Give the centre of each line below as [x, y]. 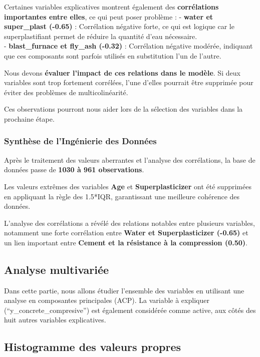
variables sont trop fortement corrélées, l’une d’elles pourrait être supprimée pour [129, 82]
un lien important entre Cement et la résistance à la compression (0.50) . [126, 242]
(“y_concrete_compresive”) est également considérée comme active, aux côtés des [130, 310]
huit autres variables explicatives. [55, 320]
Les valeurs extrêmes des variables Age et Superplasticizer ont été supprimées [128, 186]
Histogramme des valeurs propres [93, 347]
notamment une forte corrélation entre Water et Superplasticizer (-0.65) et [126, 233]
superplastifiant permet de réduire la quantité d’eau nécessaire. [101, 36]
